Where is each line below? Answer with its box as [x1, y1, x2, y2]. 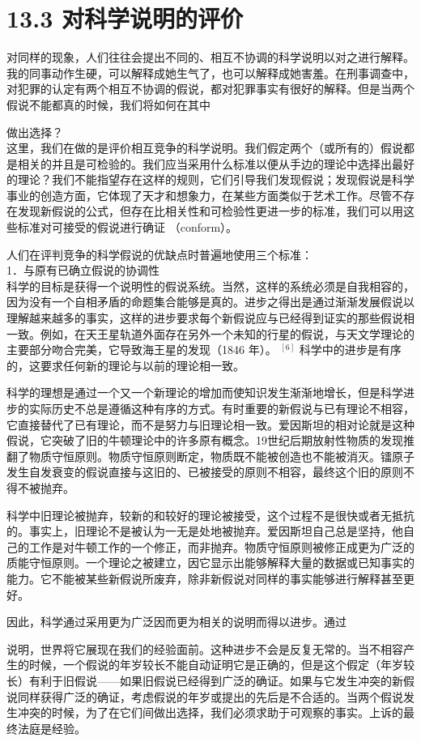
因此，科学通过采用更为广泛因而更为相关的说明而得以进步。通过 [6, 613, 347, 630]
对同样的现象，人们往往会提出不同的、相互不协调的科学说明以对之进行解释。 [6, 49, 415, 66]
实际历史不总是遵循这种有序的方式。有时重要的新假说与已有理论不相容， [28, 400, 415, 416]
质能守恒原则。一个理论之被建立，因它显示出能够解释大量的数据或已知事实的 [6, 554, 415, 571]
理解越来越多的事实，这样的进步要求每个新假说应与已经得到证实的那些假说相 [6, 309, 415, 326]
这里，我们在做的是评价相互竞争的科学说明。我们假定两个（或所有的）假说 [6, 139, 403, 156]
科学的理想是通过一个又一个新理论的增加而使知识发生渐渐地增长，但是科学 [6, 384, 403, 401]
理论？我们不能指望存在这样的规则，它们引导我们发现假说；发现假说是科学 [17, 171, 415, 188]
